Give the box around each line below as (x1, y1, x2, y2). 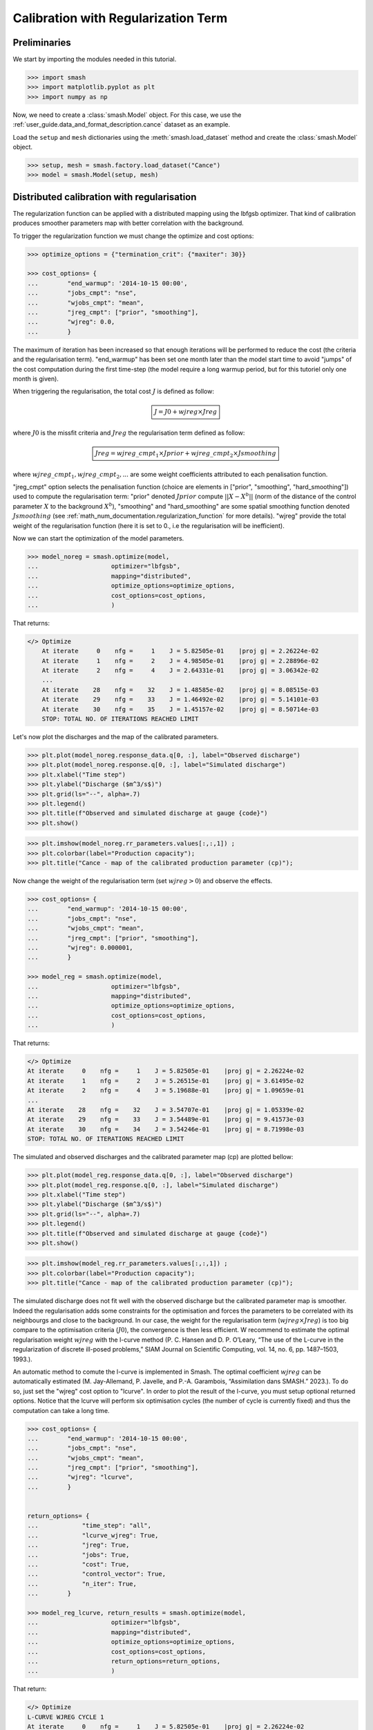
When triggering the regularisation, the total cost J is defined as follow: (12, 388, 214, 396)
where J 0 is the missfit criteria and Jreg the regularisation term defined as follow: (12, 428, 245, 437)
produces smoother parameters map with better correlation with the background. (12, 219, 245, 228)
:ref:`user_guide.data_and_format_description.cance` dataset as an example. (12, 120, 231, 129)
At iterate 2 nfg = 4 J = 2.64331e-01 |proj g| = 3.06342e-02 (41, 666, 319, 675)
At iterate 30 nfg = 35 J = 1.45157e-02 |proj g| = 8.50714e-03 (41, 705, 319, 713)
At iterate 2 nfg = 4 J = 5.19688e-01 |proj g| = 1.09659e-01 (27, 1086, 305, 1095)
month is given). (12, 374, 59, 383)
